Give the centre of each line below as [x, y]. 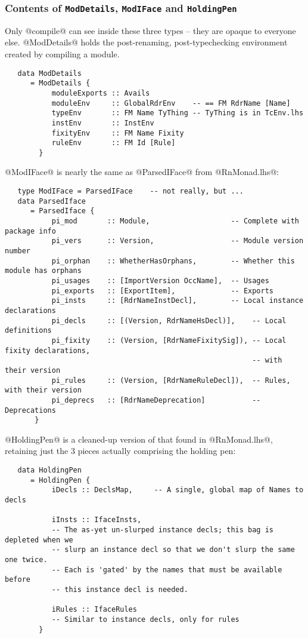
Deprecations [30, 410]
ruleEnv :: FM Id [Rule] [113, 143]
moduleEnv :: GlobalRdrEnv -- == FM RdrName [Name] [171, 103]
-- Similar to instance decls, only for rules [145, 619]
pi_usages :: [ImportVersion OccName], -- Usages [160, 280]
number [18, 251]
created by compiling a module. [62, 53]
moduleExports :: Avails [101, 93]
